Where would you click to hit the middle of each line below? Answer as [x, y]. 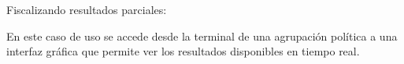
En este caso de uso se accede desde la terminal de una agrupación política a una [202, 36]
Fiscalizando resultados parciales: [87, 9]
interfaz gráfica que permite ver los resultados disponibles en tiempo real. [183, 51]
